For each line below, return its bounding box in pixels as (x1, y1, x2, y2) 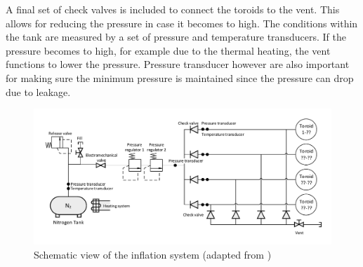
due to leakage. (6, 84, 71, 99)
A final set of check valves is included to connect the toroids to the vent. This (6, 2, 340, 16)
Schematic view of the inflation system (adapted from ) (34, 247, 272, 261)
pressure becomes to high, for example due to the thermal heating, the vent (6, 43, 331, 57)
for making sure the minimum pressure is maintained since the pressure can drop (6, 70, 354, 85)
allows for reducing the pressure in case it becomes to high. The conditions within (6, 15, 358, 30)
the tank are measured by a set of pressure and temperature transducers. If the (6, 29, 346, 44)
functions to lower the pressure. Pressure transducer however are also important (6, 57, 350, 71)
